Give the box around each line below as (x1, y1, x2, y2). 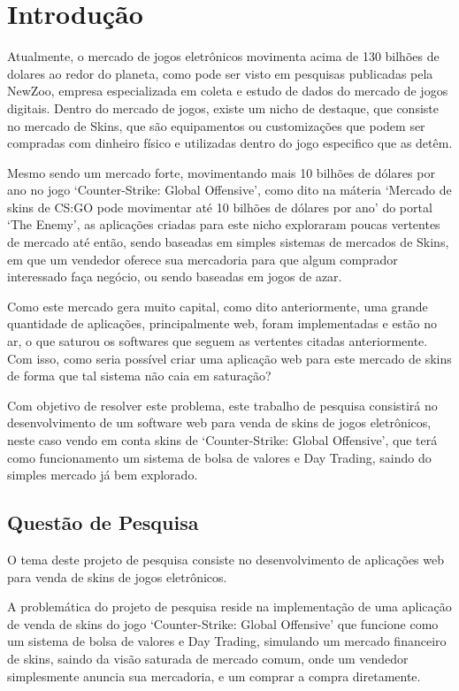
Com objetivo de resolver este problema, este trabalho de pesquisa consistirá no (7, 395, 438, 414)
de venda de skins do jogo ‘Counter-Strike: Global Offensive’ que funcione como (7, 614, 439, 633)
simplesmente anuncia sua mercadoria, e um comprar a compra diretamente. (7, 666, 421, 685)
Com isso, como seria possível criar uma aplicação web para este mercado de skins (7, 349, 452, 367)
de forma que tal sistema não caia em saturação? (7, 366, 272, 385)
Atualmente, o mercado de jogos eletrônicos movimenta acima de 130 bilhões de (7, 47, 440, 65)
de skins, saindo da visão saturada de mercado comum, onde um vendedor (7, 649, 409, 667)
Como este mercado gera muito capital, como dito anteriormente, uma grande (7, 296, 428, 315)
